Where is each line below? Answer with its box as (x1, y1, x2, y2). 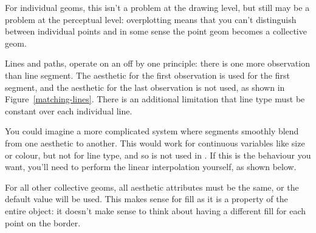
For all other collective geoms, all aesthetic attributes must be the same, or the (5, 180, 299, 193)
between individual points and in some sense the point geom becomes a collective (5, 25, 307, 38)
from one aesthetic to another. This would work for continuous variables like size (5, 136, 305, 149)
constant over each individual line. (5, 104, 132, 117)
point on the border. (5, 216, 81, 229)
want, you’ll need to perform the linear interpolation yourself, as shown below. (5, 160, 297, 173)
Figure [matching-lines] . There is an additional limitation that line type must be (5, 93, 305, 105)
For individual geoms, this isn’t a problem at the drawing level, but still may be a (5, 1, 310, 13)
